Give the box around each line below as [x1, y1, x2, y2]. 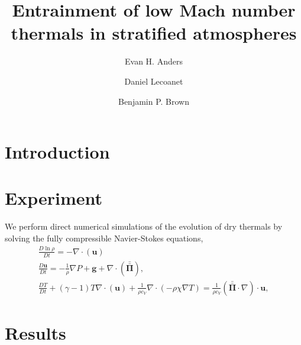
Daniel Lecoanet [124, 75, 183, 87]
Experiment [5, 186, 103, 210]
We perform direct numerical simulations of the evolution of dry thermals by [5, 220, 283, 233]
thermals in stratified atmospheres [11, 21, 297, 45]
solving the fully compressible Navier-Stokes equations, [5, 232, 203, 244]
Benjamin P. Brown [118, 95, 190, 107]
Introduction [5, 140, 110, 164]
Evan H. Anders [125, 55, 183, 67]
